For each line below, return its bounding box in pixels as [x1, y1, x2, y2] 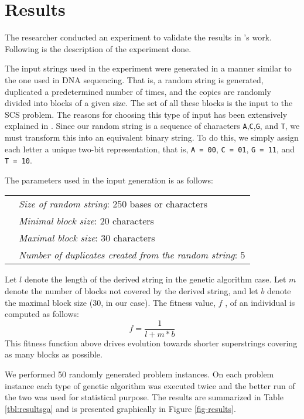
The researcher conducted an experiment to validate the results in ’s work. [5, 31, 272, 43]
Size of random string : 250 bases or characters [19, 197, 207, 211]
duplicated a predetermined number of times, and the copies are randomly [5, 85, 271, 97]
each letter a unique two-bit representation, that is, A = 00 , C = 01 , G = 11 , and [5, 142, 295, 155]
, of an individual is [225, 296, 295, 308]
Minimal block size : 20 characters [19, 214, 154, 228]
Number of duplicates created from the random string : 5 [19, 248, 245, 262]
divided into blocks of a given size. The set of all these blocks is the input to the [5, 97, 293, 109]
